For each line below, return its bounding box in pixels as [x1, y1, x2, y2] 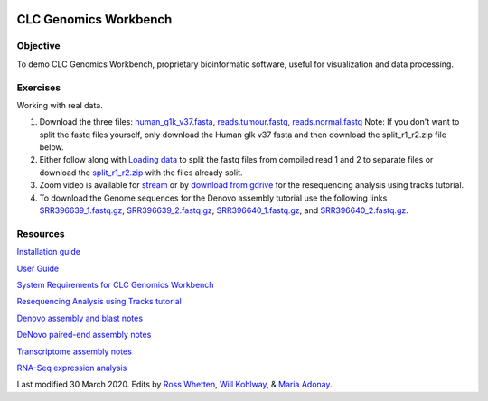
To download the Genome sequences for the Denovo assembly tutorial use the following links [39, 192, 388, 203]
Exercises [16, 81, 61, 94]
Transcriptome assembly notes [16, 346, 133, 357]
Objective [16, 40, 61, 52]
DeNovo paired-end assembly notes [16, 330, 152, 340]
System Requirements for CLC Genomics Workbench [16, 279, 214, 290]
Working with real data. [16, 99, 103, 110]
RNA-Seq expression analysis [16, 362, 127, 373]
